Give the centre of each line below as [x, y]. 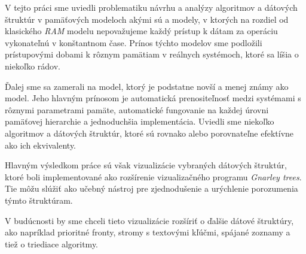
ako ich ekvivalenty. [40, 145]
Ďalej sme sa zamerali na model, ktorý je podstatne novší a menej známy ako [147, 86]
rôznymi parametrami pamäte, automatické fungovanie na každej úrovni [137, 109]
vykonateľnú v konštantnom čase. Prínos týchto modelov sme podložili [134, 42]
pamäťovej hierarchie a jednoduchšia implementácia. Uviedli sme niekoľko [140, 121]
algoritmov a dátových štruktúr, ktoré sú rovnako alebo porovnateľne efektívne [149, 133]
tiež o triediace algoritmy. [52, 244]
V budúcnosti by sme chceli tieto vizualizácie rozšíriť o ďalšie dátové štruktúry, [149, 220]
